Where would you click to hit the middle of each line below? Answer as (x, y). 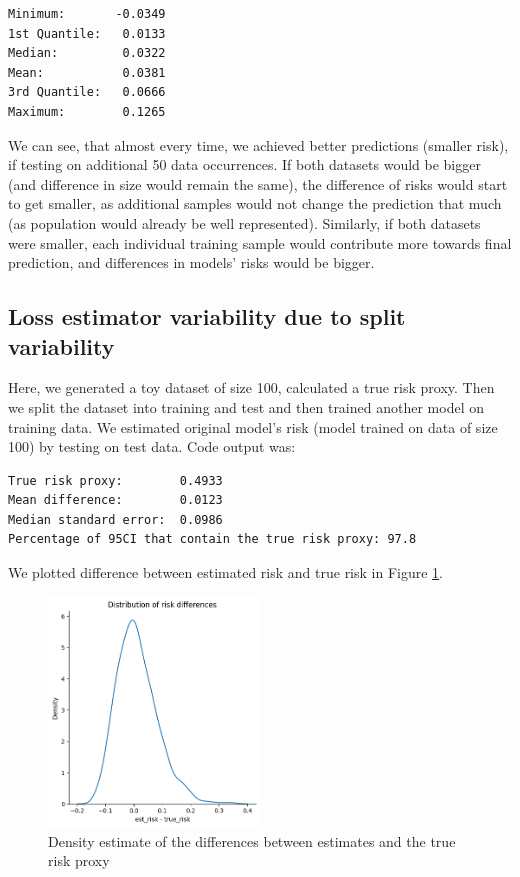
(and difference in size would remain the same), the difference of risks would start (258, 183)
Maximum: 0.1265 (87, 111)
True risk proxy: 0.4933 (115, 480)
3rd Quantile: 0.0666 (87, 92)
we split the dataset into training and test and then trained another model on (246, 406)
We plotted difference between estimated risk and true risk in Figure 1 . (226, 572)
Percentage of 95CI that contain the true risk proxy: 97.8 (212, 539)
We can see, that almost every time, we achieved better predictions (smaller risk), (258, 144)
